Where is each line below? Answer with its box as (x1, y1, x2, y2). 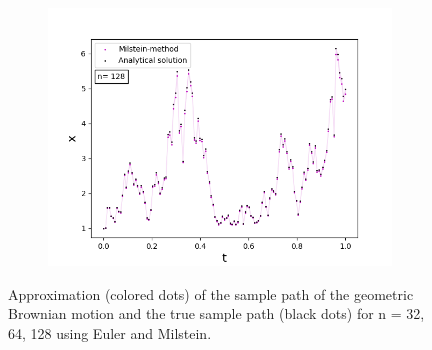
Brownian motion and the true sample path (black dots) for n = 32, (8, 303, 425, 324)
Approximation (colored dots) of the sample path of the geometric (8, 283, 414, 304)
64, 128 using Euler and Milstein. (8, 322, 212, 343)
